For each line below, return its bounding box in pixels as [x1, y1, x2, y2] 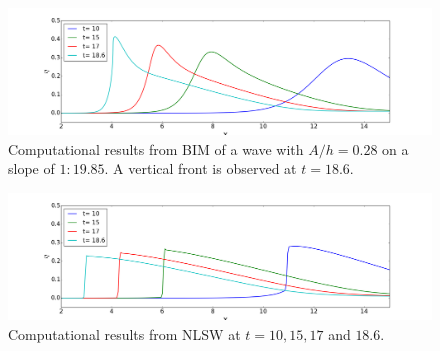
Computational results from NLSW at [8, 323, 241, 344]
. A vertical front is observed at [104, 158, 297, 179]
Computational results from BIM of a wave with [8, 138, 304, 159]
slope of [8, 158, 55, 179]
